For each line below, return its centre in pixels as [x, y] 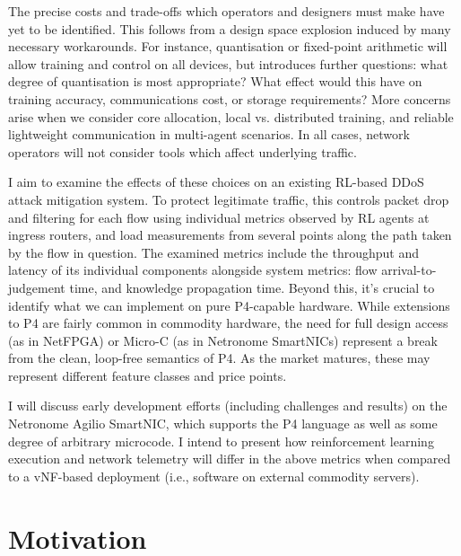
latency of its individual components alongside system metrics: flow [193, 270]
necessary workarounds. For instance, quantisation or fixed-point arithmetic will [228, 46]
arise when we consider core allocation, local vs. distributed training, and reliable [231, 116]
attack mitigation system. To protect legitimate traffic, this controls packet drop [229, 199]
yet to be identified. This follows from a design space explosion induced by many [230, 28]
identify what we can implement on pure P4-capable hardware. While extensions [229, 305]
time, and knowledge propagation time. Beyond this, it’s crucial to [252, 287]
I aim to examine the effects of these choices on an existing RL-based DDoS [216, 182]
